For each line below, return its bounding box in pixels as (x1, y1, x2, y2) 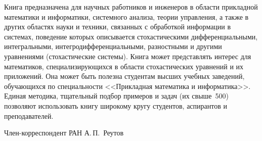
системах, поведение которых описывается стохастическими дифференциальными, (4, 31, 258, 41)
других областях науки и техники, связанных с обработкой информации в (4, 21, 231, 32)
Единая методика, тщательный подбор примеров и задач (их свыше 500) (4, 90, 229, 101)
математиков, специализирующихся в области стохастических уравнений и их (4, 61, 244, 71)
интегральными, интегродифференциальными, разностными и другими (4, 41, 222, 52)
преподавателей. (4, 110, 54, 121)
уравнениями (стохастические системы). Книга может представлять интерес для (4, 51, 251, 61)
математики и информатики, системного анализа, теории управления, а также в (4, 11, 249, 22)
